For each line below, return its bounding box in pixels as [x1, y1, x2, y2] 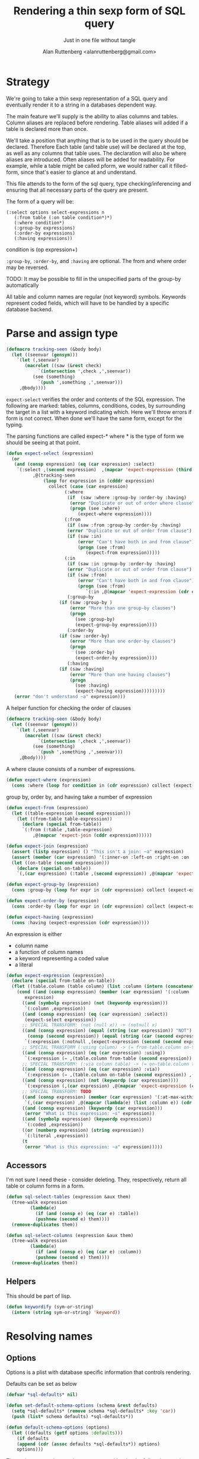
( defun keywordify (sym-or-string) [6, 1304, 94, 1310]
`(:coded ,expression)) [24, 1122, 84, 1128]
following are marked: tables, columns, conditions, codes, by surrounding [6, 402, 185, 409]
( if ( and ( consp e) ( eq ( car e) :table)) [35, 1210, 139, 1216]
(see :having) [75, 682, 110, 688]
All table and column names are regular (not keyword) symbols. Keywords [6, 293, 187, 300]
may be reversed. [6, 264, 49, 271]
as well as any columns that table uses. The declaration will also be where [6, 149, 187, 156]
